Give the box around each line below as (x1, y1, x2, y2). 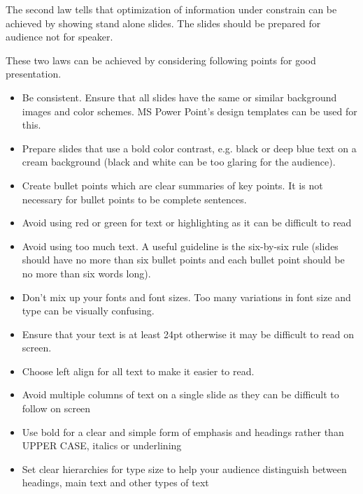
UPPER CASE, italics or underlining (22, 438, 182, 453)
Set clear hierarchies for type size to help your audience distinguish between (22, 461, 347, 476)
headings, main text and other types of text (22, 475, 209, 490)
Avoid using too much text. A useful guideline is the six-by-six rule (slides (22, 238, 339, 253)
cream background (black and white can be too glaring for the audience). (22, 154, 336, 169)
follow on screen (22, 401, 91, 416)
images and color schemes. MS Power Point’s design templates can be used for (22, 103, 357, 118)
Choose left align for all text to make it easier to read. (22, 363, 255, 378)
